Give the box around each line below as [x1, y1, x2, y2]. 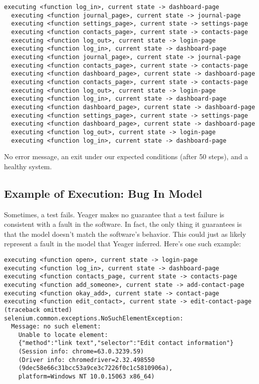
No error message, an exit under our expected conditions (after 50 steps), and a [4, 151, 248, 162]
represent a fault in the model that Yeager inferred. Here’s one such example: [4, 238, 241, 249]
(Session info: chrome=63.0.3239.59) [18, 348, 144, 355]
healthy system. [4, 161, 52, 171]
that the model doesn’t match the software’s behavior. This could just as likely [4, 228, 246, 239]
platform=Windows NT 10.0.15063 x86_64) [18, 373, 155, 380]
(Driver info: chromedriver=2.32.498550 [18, 356, 155, 363]
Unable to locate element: [18, 331, 108, 338]
